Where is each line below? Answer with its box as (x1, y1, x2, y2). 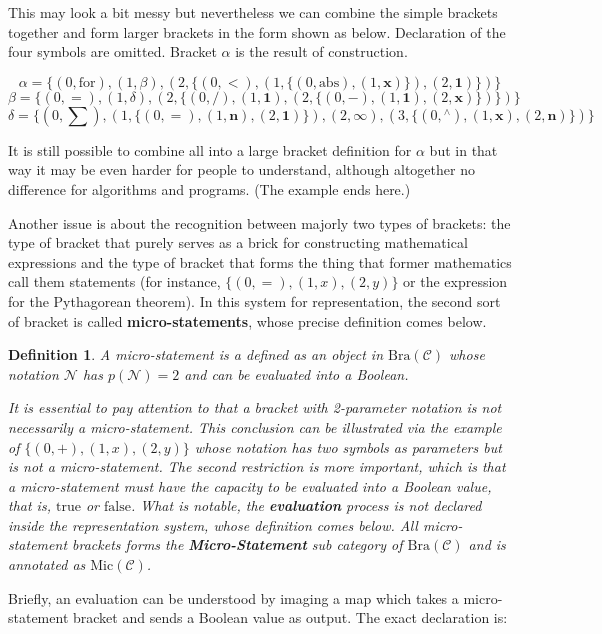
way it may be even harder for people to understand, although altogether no (8, 159, 475, 180)
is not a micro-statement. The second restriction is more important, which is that (8, 456, 506, 477)
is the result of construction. (235, 41, 408, 62)
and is (468, 534, 506, 555)
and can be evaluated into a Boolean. (184, 363, 409, 384)
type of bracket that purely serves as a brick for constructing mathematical (8, 232, 468, 253)
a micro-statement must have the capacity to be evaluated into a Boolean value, (8, 475, 492, 496)
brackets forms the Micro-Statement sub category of (72, 534, 403, 555)
